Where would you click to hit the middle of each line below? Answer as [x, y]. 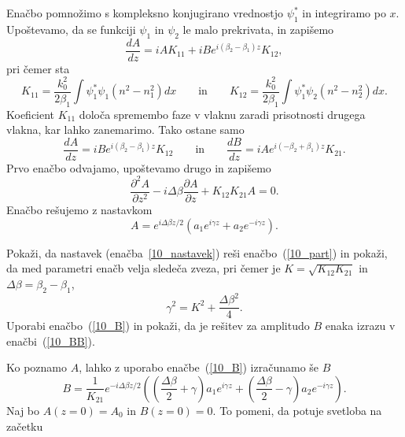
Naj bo [23, 410]
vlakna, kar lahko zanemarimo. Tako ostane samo [125, 130]
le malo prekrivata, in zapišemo [258, 29]
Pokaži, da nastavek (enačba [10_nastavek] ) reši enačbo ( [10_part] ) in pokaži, [197, 252]
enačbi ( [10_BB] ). [51, 341]
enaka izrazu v [360, 326]
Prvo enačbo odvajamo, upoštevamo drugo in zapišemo [139, 167]
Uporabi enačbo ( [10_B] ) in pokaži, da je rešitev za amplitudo [158, 326]
